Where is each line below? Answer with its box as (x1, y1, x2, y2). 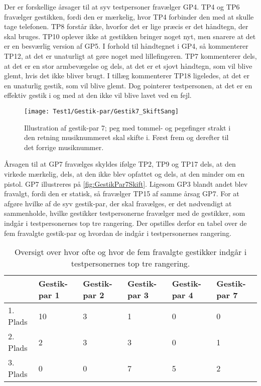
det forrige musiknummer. (24, 142, 104, 152)
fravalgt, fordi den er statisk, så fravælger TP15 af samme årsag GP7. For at (4, 188, 239, 199)
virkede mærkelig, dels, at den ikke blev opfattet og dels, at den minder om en (4, 168, 245, 179)
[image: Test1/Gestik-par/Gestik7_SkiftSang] (24, 107, 179, 115)
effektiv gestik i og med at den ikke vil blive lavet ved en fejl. (4, 90, 192, 100)
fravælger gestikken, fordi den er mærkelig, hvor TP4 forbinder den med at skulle (4, 11, 254, 22)
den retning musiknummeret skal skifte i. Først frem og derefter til (24, 132, 229, 143)
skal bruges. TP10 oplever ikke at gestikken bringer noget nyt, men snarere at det (4, 31, 256, 41)
